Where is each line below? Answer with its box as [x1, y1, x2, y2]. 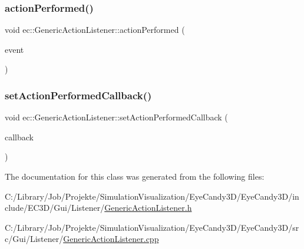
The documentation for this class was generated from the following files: [5, 170, 265, 182]
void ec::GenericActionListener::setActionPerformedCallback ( [5, 111, 228, 123]
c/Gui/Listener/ [5, 233, 64, 245]
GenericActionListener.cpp [63, 233, 159, 245]
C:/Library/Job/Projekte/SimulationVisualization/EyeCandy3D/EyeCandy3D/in [5, 190, 299, 202]
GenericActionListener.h [104, 201, 192, 214]
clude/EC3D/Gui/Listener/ [5, 201, 105, 214]
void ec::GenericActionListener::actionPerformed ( [5, 23, 185, 36]
